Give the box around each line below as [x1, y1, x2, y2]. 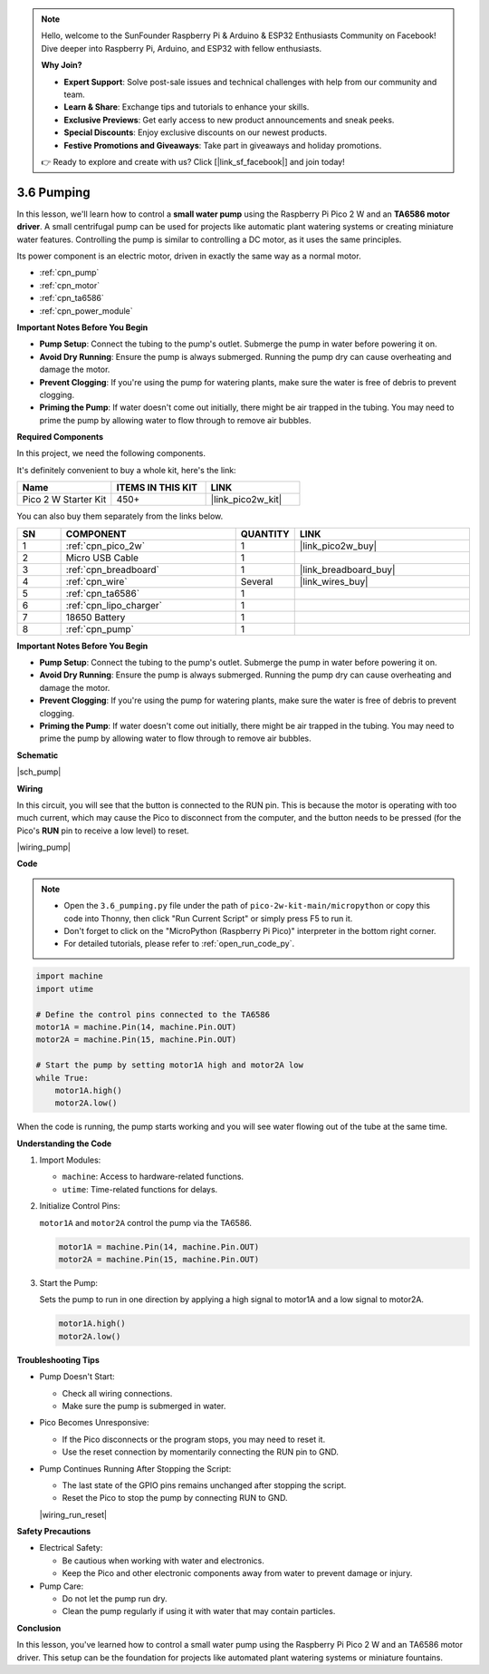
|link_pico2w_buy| [299, 540, 378, 552]
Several [240, 575, 273, 588]
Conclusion [16, 1622, 62, 1633]
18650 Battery [65, 610, 126, 623]
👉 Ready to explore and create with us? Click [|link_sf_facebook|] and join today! [41, 156, 345, 167]
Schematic [16, 749, 59, 761]
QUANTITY [240, 527, 290, 540]
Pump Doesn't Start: [39, 1371, 115, 1382]
